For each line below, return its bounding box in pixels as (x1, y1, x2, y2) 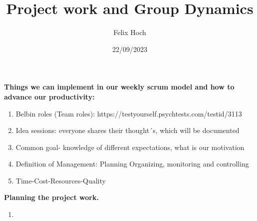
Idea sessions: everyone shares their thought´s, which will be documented (15, 125, 240, 135)
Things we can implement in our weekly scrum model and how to (4, 81, 235, 92)
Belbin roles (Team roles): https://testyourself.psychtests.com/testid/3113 (15, 108, 242, 118)
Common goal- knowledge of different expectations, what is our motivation (15, 141, 245, 152)
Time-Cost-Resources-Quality (15, 175, 106, 185)
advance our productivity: (4, 91, 95, 101)
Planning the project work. (4, 192, 99, 202)
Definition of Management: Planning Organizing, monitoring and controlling (15, 158, 249, 169)
